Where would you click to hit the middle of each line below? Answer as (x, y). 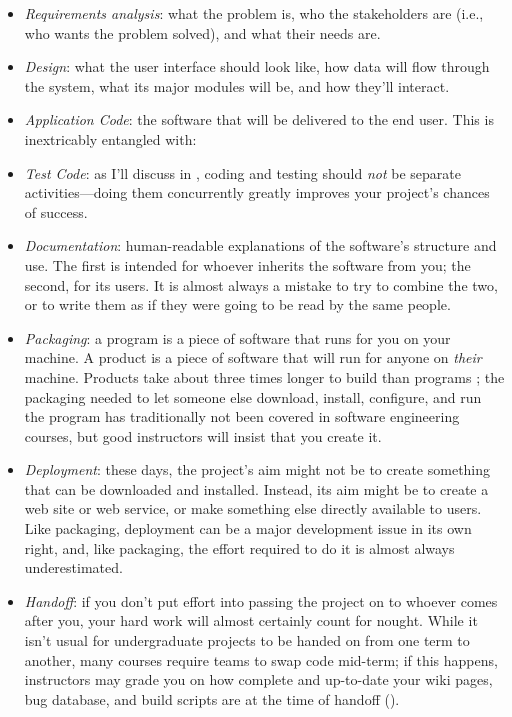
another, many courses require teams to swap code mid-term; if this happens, (261, 659)
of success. (56, 211)
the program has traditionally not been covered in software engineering (242, 416)
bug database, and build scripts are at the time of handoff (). (212, 698)
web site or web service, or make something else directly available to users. (253, 508)
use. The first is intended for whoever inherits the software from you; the (247, 264)
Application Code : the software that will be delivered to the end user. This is (259, 119)
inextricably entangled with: (110, 138)
